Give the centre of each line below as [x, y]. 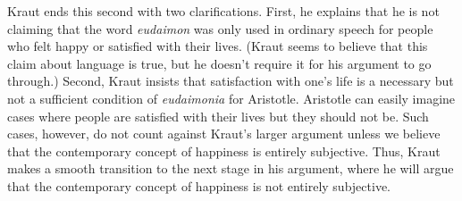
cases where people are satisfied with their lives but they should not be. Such [218, 116]
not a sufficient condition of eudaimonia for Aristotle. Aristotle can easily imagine [231, 98]
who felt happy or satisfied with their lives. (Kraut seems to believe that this [218, 46]
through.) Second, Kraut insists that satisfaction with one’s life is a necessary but [231, 81]
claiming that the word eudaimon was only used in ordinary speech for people [220, 28]
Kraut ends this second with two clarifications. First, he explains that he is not [223, 11]
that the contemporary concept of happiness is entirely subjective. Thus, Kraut [224, 151]
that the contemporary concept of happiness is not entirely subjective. [199, 185]
